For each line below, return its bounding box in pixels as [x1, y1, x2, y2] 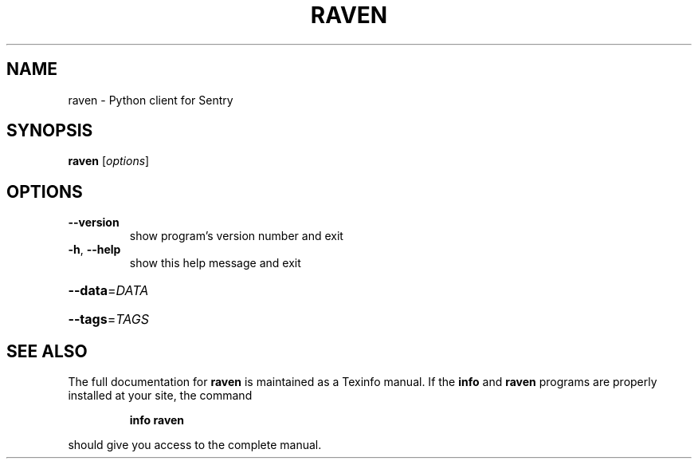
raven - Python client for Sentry [68, 93, 233, 107]
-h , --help [68, 242, 121, 257]
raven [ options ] [68, 154, 150, 168]
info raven [129, 413, 185, 428]
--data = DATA [68, 282, 149, 299]
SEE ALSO [6, 341, 88, 361]
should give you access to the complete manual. [68, 438, 322, 452]
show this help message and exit [129, 256, 301, 270]
